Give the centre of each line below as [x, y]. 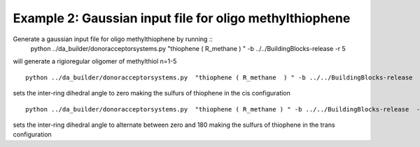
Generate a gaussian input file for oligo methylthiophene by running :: [113, 39]
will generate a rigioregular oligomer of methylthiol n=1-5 [95, 61]
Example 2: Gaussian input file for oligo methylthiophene [182, 18]
